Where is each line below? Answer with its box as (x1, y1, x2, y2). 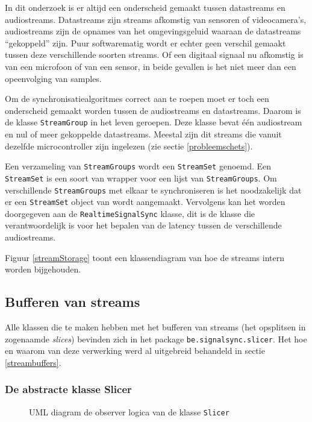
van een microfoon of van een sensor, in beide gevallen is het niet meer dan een (5, 60, 296, 72)
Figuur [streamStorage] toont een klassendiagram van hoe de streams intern (5, 251, 284, 263)
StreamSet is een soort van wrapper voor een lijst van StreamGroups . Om (5, 171, 277, 184)
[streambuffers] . (5, 356, 61, 368)
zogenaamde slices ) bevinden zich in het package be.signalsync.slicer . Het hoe (5, 332, 307, 345)
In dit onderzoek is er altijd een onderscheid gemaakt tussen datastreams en (5, 1, 285, 13)
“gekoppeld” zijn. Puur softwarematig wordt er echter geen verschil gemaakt (5, 36, 286, 49)
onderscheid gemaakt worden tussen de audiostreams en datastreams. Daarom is (5, 104, 301, 116)
